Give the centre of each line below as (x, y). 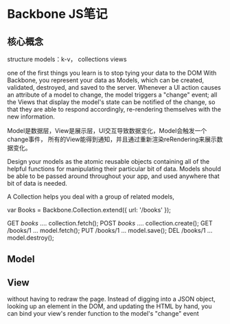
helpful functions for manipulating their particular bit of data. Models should (114, 169)
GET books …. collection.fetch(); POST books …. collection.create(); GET (110, 223)
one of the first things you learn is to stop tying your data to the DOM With (112, 73)
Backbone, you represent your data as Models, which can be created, (106, 80)
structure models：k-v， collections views (67, 59)
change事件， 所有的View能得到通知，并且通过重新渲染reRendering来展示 (112, 139)
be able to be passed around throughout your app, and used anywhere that (113, 176)
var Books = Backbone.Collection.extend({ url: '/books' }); (89, 210)
